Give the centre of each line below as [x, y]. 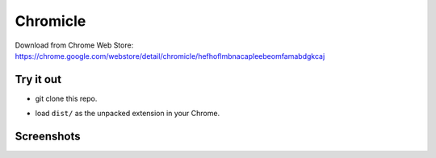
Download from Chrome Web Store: [74, 45]
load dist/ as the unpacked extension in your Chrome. [128, 114]
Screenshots [48, 137]
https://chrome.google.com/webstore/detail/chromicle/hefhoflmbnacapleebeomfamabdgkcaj [170, 56]
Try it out [38, 79]
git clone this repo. [66, 98]
